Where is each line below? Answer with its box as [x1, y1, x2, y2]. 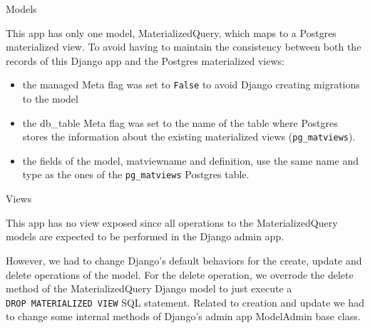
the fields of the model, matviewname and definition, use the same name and [22, 153, 359, 168]
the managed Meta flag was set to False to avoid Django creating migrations [22, 77, 360, 92]
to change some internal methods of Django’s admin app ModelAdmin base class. [6, 309, 361, 324]
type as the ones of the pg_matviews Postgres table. [22, 167, 250, 182]
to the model [22, 91, 78, 106]
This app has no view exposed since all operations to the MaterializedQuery [6, 215, 338, 230]
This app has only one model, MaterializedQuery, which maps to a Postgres [6, 25, 336, 40]
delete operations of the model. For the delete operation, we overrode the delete [6, 267, 354, 282]
